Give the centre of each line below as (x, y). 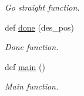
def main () (25, 66)
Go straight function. (42, 7)
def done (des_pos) (40, 27)
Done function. (32, 47)
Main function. (32, 86)
